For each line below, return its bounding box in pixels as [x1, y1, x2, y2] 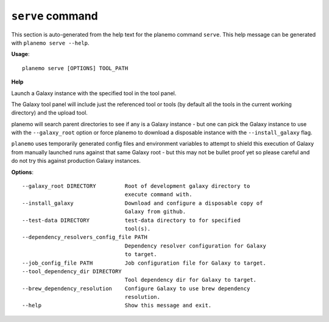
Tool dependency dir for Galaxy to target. [124, 276, 257, 284]
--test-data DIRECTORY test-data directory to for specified [22, 216, 241, 224]
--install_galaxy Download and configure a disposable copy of [22, 199, 263, 207]
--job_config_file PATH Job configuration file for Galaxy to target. [22, 259, 266, 267]
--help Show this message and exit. [22, 302, 212, 309]
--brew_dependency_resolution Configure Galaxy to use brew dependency [22, 285, 250, 292]
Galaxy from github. [124, 208, 186, 215]
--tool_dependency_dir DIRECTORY [22, 268, 122, 274]
